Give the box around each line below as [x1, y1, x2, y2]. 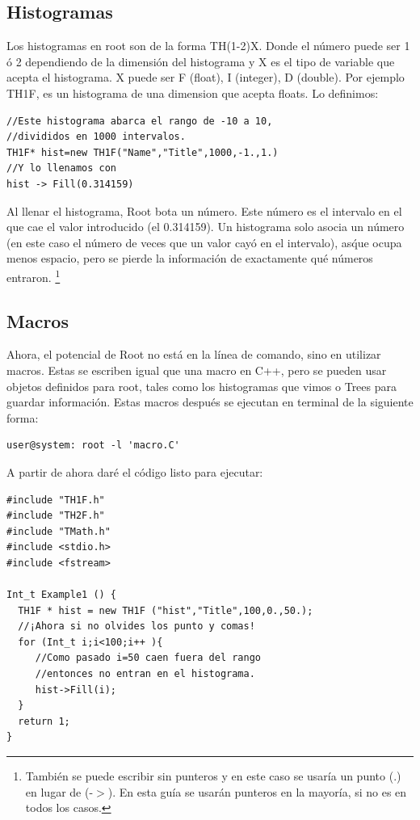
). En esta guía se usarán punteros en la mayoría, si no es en [107, 783, 407, 800]
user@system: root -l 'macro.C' [6, 439, 180, 452]
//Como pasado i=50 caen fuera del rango [35, 652, 261, 664]
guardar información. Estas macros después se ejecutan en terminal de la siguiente [6, 393, 414, 410]
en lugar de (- [25, 783, 94, 800]
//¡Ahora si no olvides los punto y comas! [18, 620, 255, 633]
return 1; [18, 715, 70, 727]
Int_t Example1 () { [6, 589, 117, 601]
